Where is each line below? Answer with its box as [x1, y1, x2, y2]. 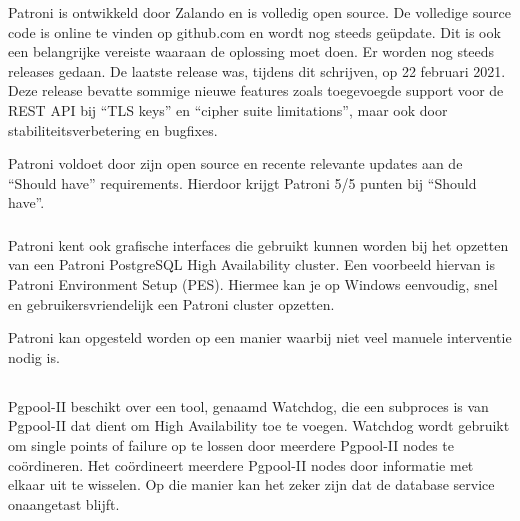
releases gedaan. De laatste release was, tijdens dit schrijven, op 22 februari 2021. [8, 60, 506, 81]
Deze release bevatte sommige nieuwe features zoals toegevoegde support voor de [8, 80, 504, 101]
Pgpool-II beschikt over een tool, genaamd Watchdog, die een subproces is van [8, 395, 489, 416]
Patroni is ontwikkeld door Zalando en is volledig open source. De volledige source [8, 2, 511, 22]
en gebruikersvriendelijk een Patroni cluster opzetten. [8, 293, 335, 314]
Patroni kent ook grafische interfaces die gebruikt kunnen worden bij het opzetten [8, 234, 509, 255]
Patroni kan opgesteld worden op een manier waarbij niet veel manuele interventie [8, 327, 512, 348]
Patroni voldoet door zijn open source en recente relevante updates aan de [8, 153, 463, 174]
